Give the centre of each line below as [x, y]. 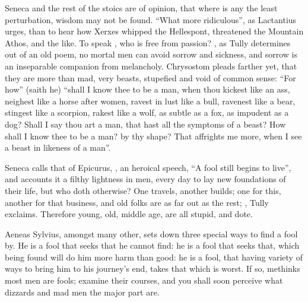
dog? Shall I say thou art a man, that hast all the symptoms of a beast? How [145, 124]
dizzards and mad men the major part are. [82, 292]
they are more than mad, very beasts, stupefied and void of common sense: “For [150, 77]
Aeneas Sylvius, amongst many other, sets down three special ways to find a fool [151, 233]
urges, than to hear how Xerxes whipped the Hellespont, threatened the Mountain [154, 31]
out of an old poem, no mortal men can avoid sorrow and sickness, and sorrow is [151, 54]
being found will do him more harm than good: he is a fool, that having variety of [154, 257]
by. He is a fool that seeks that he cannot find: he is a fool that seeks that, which [152, 245]
